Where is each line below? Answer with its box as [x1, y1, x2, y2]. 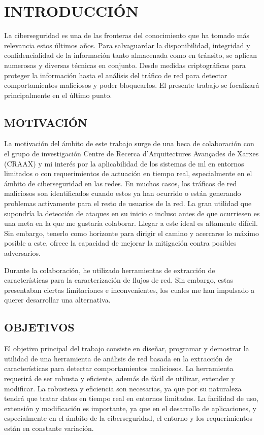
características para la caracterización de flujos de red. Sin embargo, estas [4, 275, 233, 285]
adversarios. [4, 248, 41, 258]
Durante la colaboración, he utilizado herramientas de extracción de [4, 264, 215, 275]
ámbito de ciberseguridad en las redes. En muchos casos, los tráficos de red [4, 178, 237, 188]
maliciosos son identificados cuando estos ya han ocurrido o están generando [4, 188, 241, 198]
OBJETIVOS [4, 319, 75, 335]
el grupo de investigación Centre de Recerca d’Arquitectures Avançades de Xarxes [4, 148, 259, 159]
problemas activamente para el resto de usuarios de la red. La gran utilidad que [4, 198, 252, 209]
